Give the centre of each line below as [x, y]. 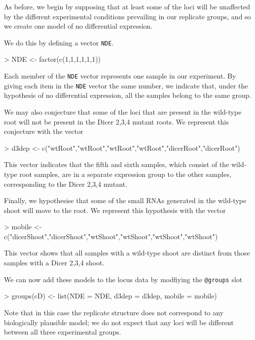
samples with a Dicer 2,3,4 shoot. [54, 263]
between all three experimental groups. [63, 332]
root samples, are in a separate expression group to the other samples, [125, 174]
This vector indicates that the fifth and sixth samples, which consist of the [117, 164]
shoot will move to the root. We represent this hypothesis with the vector [115, 210]
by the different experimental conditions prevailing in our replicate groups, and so [127, 16]
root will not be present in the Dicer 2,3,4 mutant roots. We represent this [116, 121]
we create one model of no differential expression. [78, 26]
